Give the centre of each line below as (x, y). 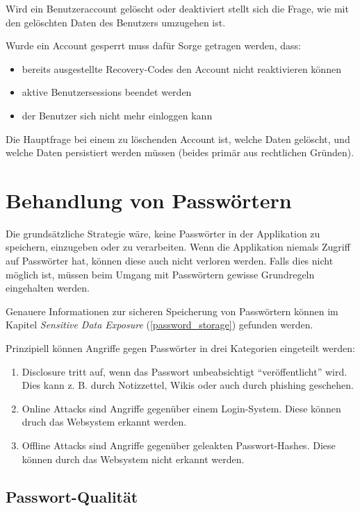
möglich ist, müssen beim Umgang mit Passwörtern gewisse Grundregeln (160, 274)
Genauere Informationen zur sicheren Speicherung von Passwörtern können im (172, 311)
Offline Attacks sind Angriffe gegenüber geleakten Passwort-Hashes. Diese (179, 445)
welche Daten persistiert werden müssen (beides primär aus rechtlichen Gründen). (180, 152)
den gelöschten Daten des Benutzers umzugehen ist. (116, 22)
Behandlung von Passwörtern (149, 200)
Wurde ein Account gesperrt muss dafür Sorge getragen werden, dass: (153, 45)
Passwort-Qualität (72, 496)
